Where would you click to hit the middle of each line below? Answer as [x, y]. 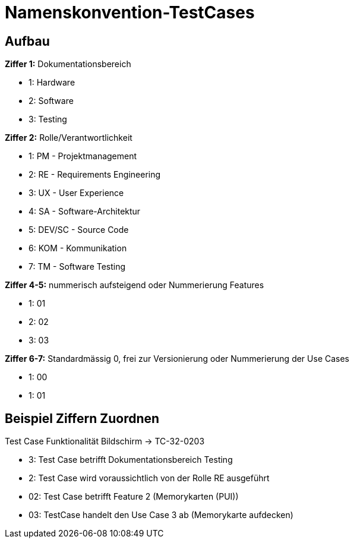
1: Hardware [52, 83]
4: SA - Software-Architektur [85, 211]
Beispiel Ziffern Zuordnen [82, 418]
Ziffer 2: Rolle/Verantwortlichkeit [69, 138]
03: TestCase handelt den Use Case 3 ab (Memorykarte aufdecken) [161, 515]
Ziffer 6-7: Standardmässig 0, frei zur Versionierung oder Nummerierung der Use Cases [177, 359]
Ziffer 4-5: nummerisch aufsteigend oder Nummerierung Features [135, 285]
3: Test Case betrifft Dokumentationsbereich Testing [131, 460]
